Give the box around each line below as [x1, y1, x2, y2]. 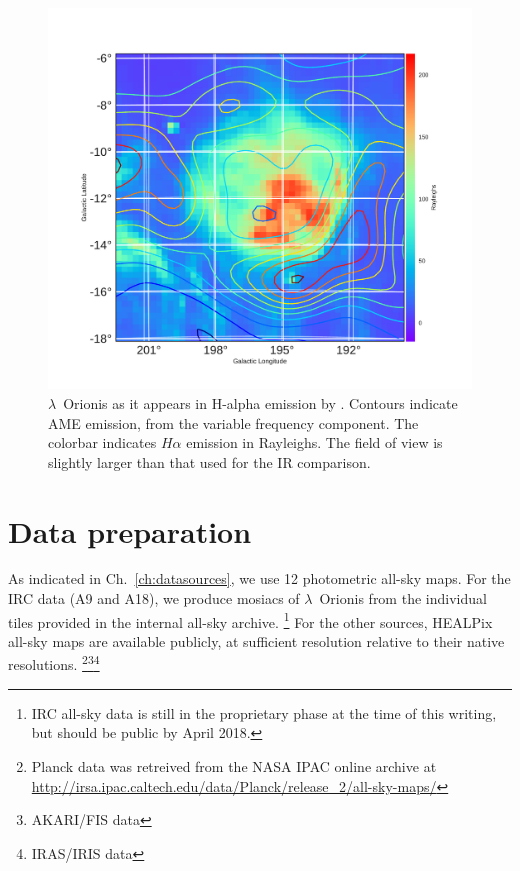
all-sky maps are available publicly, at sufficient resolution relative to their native [8, 630, 505, 651]
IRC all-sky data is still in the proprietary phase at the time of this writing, [31, 702, 497, 723]
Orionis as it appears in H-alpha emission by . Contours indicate [63, 392, 458, 413]
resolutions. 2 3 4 [8, 651, 100, 675]
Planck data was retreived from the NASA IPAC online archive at [31, 755, 437, 776]
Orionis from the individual [319, 588, 487, 609]
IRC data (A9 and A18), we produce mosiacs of [8, 588, 300, 609]
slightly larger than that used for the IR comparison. [48, 451, 371, 472]
